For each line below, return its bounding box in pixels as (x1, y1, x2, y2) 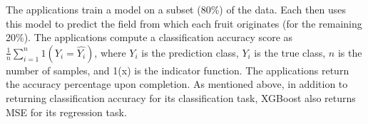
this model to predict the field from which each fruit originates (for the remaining (6, 16, 362, 30)
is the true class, (254, 45, 326, 60)
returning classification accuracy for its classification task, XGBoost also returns (6, 90, 356, 105)
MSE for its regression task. (6, 104, 127, 119)
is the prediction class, (141, 45, 239, 60)
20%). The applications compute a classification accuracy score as (6, 30, 293, 45)
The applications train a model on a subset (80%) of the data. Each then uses (6, 2, 346, 16)
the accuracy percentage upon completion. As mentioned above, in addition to (6, 77, 348, 91)
